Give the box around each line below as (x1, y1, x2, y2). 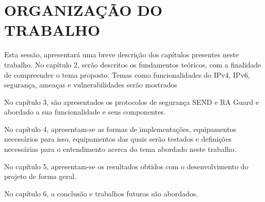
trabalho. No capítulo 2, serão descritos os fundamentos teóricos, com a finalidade (4, 59, 261, 70)
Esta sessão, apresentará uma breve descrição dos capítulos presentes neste (4, 49, 239, 60)
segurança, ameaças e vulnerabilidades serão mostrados (4, 79, 177, 90)
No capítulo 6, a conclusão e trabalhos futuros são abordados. (4, 188, 198, 198)
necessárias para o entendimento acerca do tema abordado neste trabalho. (4, 144, 236, 154)
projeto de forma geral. (4, 171, 77, 182)
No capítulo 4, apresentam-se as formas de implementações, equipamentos (4, 123, 236, 134)
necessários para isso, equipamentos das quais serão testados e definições (4, 133, 232, 144)
